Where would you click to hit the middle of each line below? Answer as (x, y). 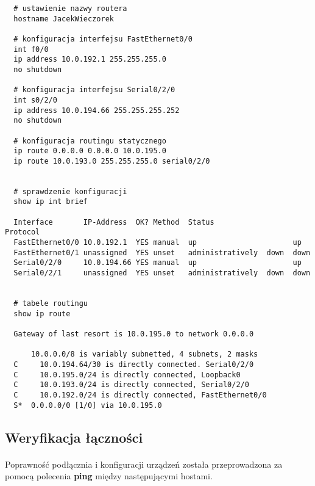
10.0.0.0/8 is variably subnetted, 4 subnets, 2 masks (144, 354)
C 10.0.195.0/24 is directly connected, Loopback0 (127, 375)
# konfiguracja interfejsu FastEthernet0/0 (103, 39)
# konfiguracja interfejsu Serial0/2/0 (94, 90)
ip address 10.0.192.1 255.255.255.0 (90, 60)
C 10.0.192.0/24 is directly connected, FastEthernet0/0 (140, 395)
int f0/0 (31, 49)
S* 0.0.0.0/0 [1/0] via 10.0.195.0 (88, 405)
